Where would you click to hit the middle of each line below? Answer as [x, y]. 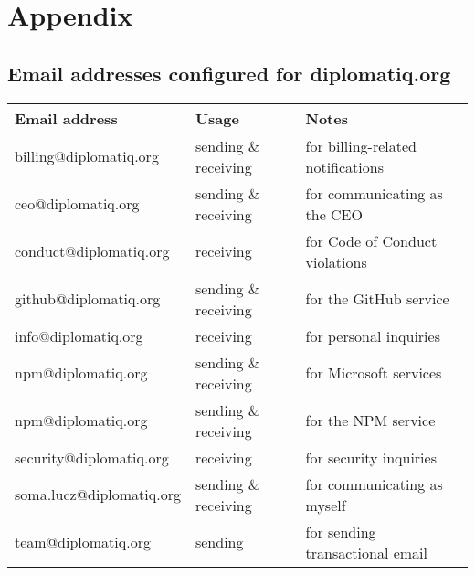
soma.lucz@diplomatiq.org [98, 495]
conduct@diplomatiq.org [92, 251]
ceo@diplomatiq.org [77, 204]
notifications [344, 166]
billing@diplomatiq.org [87, 156]
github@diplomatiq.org [88, 299]
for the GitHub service [377, 299]
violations [336, 261]
